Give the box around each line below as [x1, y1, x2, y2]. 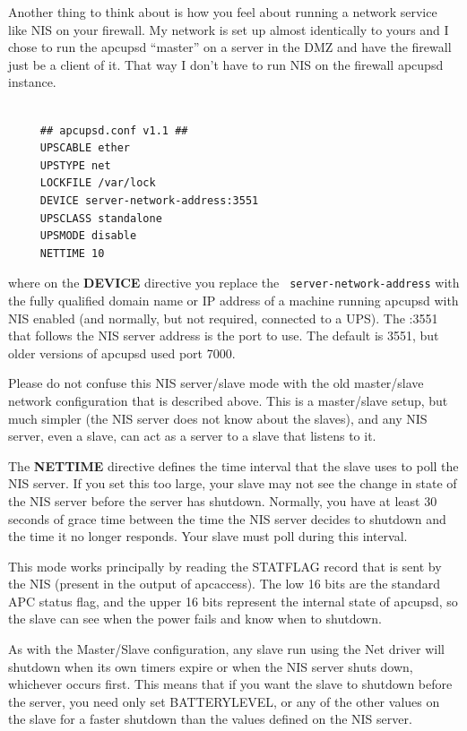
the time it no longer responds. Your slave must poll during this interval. [8, 527, 408, 546]
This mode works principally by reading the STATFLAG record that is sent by [8, 556, 442, 575]
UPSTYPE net [39, 159, 111, 172]
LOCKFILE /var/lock [39, 176, 156, 190]
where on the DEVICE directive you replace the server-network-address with [8, 273, 460, 292]
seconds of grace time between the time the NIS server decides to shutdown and [8, 509, 446, 528]
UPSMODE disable [39, 229, 137, 243]
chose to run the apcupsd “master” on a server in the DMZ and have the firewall [8, 38, 452, 56]
